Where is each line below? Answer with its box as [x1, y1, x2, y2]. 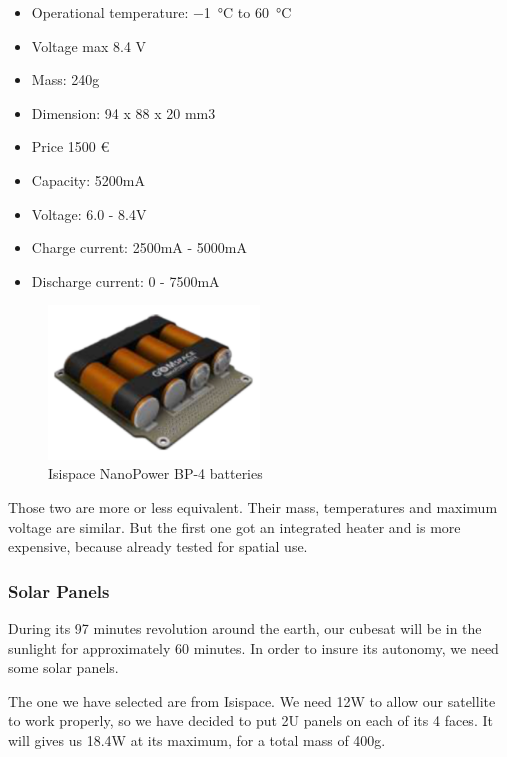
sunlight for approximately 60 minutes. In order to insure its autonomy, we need [8, 637, 499, 658]
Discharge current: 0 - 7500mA [31, 270, 220, 291]
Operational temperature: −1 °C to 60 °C [31, 2, 292, 22]
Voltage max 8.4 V [31, 35, 147, 56]
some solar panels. [8, 657, 119, 678]
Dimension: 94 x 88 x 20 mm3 [31, 102, 216, 123]
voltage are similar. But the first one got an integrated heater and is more [8, 516, 461, 537]
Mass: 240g [31, 69, 100, 90]
